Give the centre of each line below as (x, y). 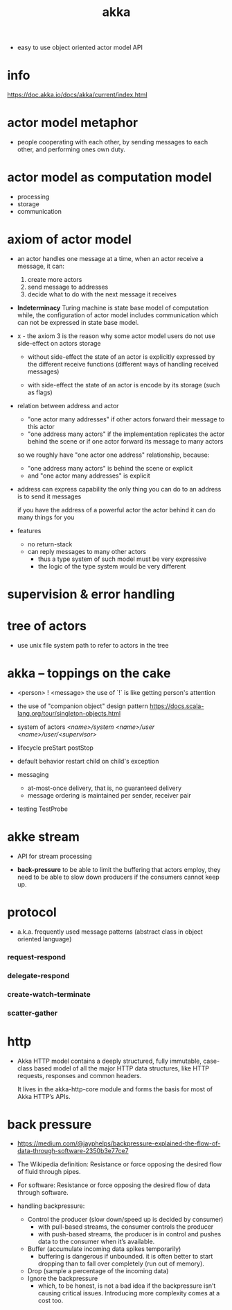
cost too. (51, 1301)
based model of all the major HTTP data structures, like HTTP (122, 1068)
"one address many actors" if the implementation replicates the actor (126, 434)
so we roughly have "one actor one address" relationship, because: (113, 455)
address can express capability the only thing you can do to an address (119, 489)
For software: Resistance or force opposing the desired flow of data (114, 1185)
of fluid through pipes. (49, 1172)
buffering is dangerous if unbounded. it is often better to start (125, 1257)
